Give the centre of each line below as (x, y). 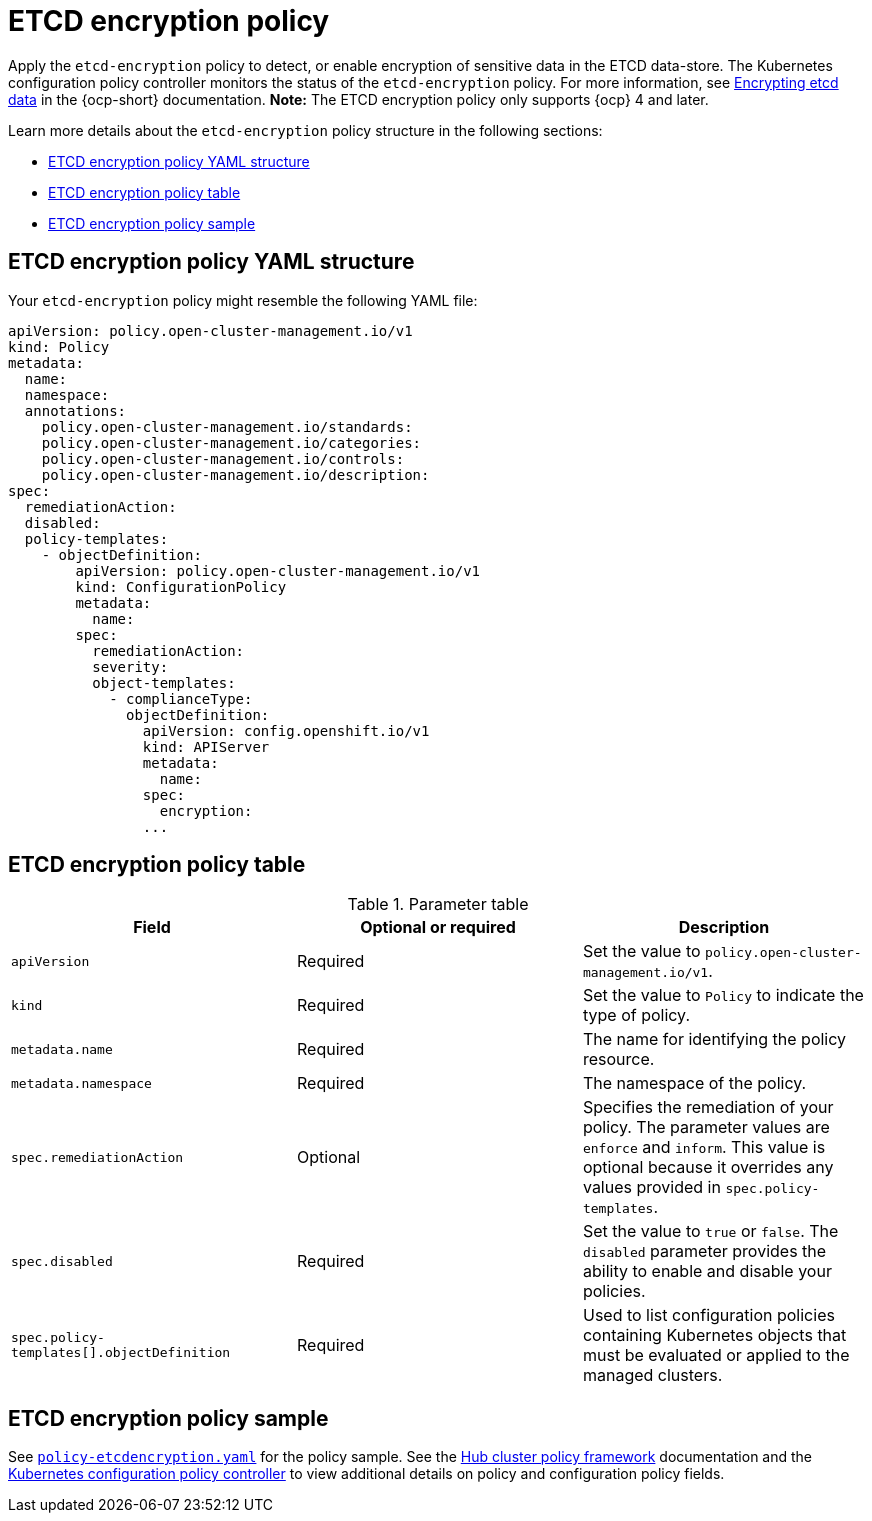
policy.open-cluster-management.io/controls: (223, 458)
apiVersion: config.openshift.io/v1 (286, 730)
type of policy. (636, 1015)
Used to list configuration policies (708, 1315)
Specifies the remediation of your (708, 1107)
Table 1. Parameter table (438, 904)
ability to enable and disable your (707, 1271)
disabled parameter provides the (704, 1251)
